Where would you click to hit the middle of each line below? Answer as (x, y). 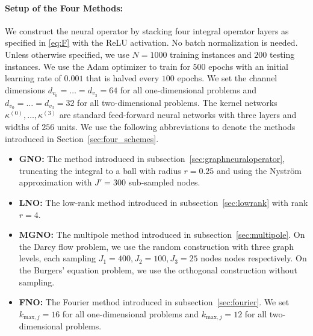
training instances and (211, 54)
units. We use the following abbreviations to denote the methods (176, 127)
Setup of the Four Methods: (64, 8)
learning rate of (33, 78)
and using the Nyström (259, 170)
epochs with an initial (248, 66)
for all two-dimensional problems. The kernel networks (177, 102)
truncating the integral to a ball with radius (100, 170)
